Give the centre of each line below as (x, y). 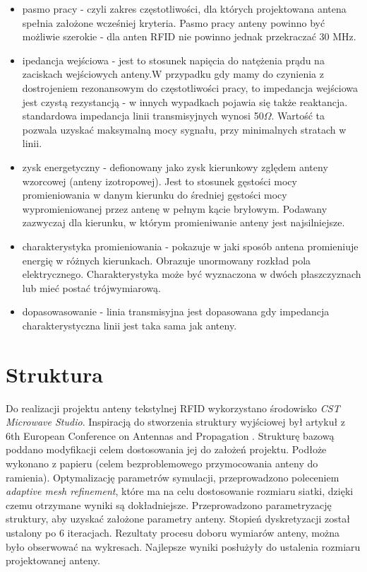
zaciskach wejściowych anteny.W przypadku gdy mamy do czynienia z (173, 74)
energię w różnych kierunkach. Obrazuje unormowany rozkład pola (167, 260)
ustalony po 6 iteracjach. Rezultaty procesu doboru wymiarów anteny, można (173, 532)
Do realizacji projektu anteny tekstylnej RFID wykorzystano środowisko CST (173, 408)
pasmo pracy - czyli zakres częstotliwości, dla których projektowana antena (184, 8)
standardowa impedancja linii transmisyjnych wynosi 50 (143, 116)
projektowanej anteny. (53, 560)
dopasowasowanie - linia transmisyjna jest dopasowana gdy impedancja (176, 311)
